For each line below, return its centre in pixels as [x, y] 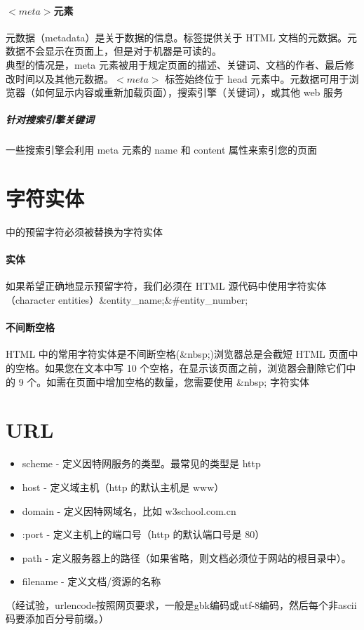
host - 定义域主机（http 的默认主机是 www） [123, 487]
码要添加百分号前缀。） [57, 618]
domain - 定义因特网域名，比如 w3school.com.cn [129, 510]
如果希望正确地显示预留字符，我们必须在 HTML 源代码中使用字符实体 [166, 286]
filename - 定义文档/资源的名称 [92, 581]
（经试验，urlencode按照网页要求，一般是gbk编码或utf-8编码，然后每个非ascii [181, 604]
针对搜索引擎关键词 [50, 120]
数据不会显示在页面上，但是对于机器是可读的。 [114, 51]
